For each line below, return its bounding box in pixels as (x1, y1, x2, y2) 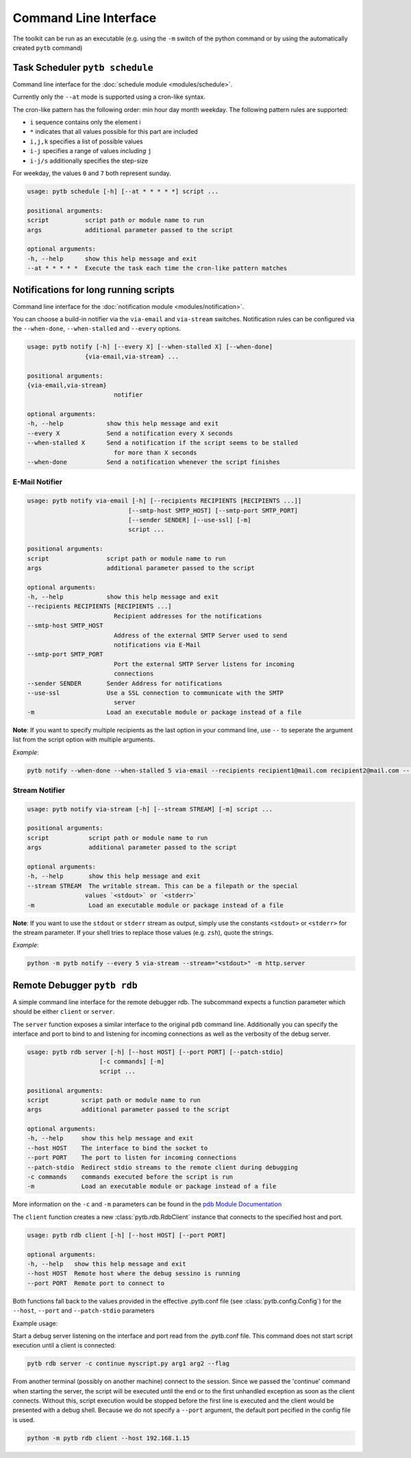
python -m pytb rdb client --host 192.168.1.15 (27, 1434, 190, 1442)
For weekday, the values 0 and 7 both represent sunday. (12, 169, 171, 177)
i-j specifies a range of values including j (29, 147, 152, 155)
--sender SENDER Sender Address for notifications (27, 680, 223, 687)
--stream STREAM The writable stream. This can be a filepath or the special (27, 882, 298, 890)
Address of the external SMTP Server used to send (113, 632, 288, 639)
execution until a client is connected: (12, 1341, 116, 1350)
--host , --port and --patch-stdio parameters (12, 1306, 155, 1315)
